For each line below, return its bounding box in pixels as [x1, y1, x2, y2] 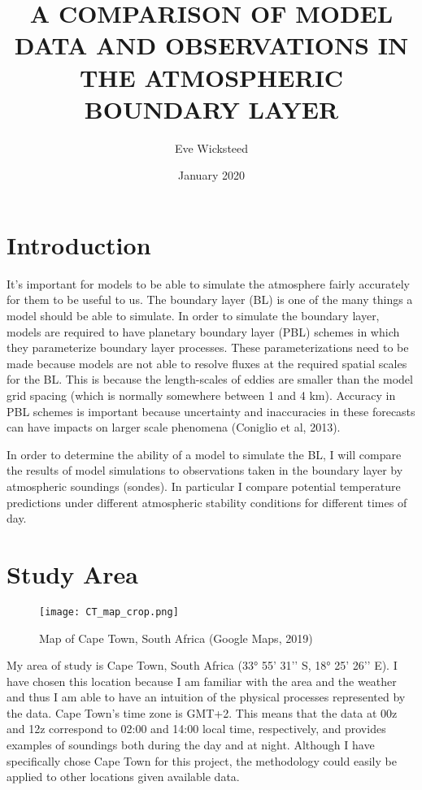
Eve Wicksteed [174, 139, 249, 156]
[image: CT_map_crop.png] [39, 606, 179, 618]
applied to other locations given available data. [7, 768, 240, 785]
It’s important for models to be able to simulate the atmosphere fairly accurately [7, 275, 410, 292]
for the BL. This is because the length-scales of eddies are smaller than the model [7, 371, 413, 388]
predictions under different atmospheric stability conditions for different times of [7, 493, 407, 510]
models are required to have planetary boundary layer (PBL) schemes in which [7, 323, 400, 340]
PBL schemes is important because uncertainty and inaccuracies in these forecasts [7, 402, 415, 419]
